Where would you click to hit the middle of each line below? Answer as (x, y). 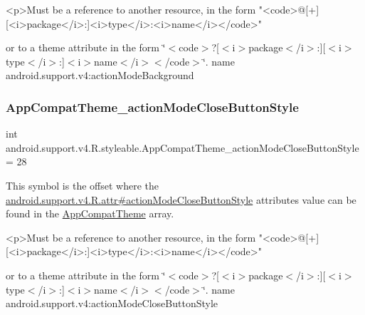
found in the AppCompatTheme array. (90, 213)
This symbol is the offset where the (82, 185)
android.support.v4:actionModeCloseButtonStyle (112, 303)
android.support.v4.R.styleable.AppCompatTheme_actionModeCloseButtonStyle (182, 147)
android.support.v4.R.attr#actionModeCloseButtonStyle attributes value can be (181, 199)
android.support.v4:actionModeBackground (100, 75)
